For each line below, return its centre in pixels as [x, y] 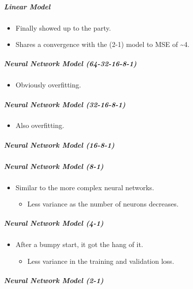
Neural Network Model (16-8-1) [59, 144]
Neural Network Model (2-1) [54, 280]
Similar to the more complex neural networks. [85, 187]
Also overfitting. [40, 125]
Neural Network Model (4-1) [54, 223]
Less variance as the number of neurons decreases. [103, 204]
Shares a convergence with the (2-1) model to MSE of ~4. [102, 44]
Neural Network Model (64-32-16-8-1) [70, 63]
